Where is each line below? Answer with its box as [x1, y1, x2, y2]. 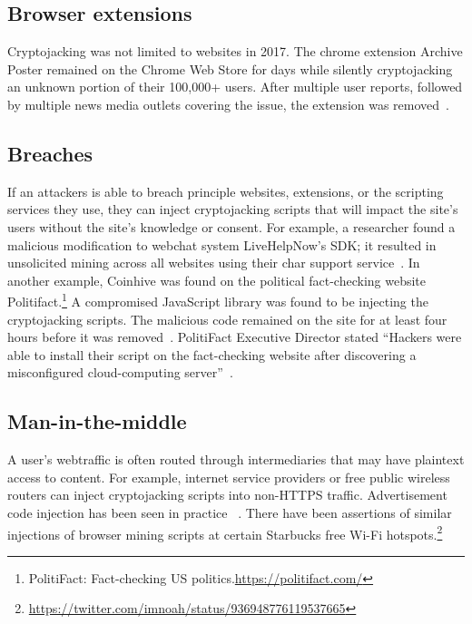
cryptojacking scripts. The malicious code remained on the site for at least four [7, 309, 447, 328]
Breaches [7, 139, 93, 167]
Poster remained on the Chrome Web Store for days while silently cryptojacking [7, 59, 453, 78]
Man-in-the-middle [7, 407, 187, 435]
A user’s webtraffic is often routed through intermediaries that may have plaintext [7, 450, 465, 469]
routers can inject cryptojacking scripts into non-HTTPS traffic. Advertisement [7, 485, 447, 504]
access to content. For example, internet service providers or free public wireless [7, 467, 450, 486]
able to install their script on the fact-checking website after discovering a [7, 345, 417, 364]
